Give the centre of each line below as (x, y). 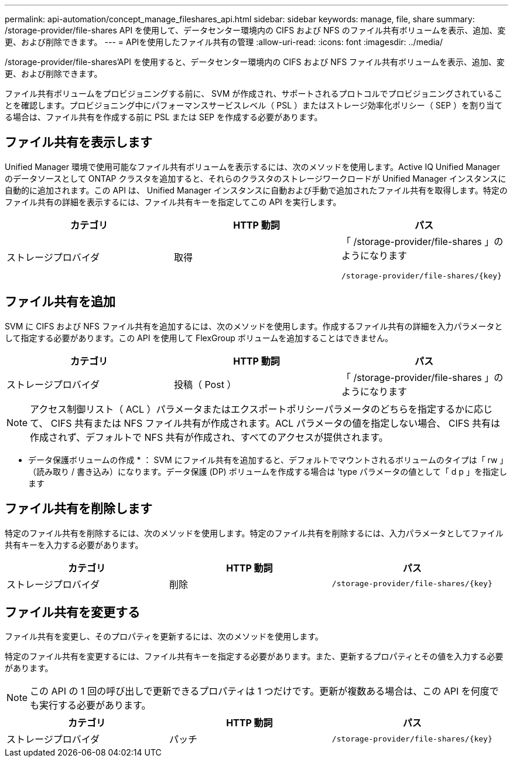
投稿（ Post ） (205, 384)
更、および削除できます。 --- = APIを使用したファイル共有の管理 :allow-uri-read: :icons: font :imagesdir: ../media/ (224, 42)
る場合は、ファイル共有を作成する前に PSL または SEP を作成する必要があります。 (164, 117)
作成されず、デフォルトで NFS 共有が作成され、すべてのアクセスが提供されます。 (209, 437)
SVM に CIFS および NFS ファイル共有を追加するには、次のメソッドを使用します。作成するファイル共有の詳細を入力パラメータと (254, 326)
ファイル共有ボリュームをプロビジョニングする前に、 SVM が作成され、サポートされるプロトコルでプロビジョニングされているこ (254, 93)
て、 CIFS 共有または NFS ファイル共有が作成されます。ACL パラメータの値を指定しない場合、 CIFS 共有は (265, 423)
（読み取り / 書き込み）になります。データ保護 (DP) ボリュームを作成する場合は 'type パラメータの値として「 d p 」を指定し (268, 471)
